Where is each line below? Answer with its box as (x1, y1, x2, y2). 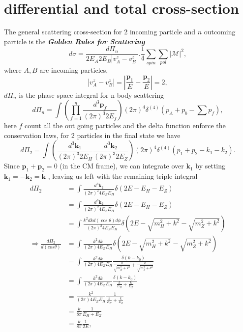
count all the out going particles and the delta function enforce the (24, 120, 226, 131)
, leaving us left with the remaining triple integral (48, 171, 198, 181)
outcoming (204, 27, 236, 37)
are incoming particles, (39, 65, 108, 75)
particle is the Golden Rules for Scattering (4, 36, 145, 46)
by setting (195, 161, 226, 171)
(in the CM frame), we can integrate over (60, 161, 184, 171)
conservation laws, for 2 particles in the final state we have (4, 130, 181, 140)
